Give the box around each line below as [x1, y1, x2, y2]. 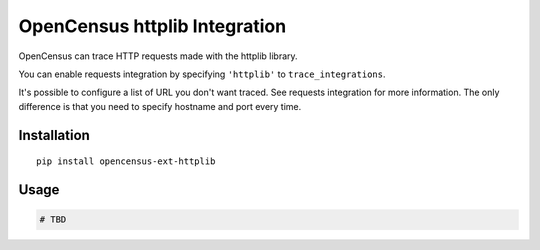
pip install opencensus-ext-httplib [36, 156, 216, 167]
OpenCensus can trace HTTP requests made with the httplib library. [18, 50, 299, 62]
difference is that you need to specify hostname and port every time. [18, 100, 302, 112]
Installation [18, 126, 90, 144]
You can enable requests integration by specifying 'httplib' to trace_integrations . [18, 68, 386, 80]
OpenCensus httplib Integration [18, 15, 287, 37]
